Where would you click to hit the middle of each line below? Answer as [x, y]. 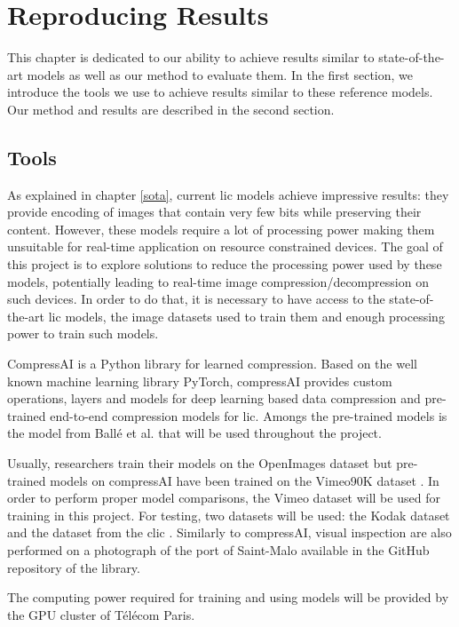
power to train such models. [83, 333]
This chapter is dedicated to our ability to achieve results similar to [191, 57]
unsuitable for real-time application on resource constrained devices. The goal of [225, 246]
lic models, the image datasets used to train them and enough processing [246, 316]
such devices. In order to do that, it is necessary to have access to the [196, 299]
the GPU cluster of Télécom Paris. [101, 614]
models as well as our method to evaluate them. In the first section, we [220, 74]
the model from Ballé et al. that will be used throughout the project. [194, 433]
